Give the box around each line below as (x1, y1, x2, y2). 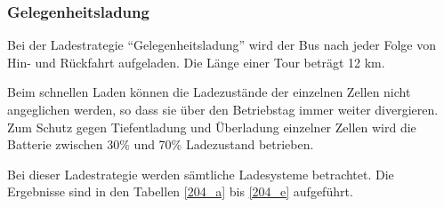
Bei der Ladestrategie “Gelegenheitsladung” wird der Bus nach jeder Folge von (7, 36, 436, 54)
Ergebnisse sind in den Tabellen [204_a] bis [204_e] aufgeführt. (7, 182, 353, 201)
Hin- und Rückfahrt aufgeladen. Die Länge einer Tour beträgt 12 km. (7, 52, 385, 71)
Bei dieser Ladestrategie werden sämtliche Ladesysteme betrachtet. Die (7, 164, 394, 183)
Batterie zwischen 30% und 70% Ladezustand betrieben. (7, 135, 314, 154)
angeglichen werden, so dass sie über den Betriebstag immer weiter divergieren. (7, 100, 439, 118)
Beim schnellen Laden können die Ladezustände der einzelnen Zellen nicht (7, 83, 411, 101)
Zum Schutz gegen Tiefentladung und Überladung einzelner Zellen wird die (7, 117, 416, 136)
